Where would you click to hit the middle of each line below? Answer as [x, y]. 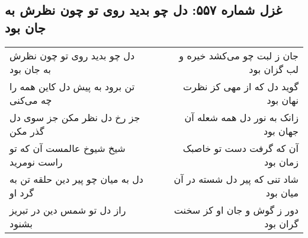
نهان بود [283, 100]
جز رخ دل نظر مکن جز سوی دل [75, 117]
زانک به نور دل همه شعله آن [241, 117]
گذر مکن [27, 131]
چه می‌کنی [31, 100]
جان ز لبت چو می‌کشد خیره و [239, 55]
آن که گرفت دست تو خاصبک [240, 148]
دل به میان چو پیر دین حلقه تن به [76, 179]
